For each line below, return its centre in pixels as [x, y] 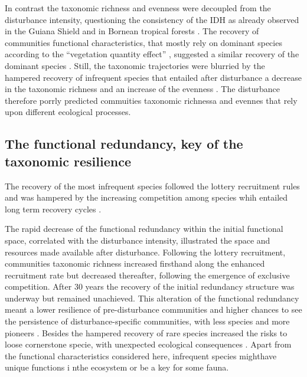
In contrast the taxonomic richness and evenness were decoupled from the [138, 8]
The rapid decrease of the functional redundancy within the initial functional [144, 229]
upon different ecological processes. [68, 112]
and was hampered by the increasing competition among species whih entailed [146, 197]
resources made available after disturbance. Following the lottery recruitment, [145, 252]
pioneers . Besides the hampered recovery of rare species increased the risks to [146, 332]
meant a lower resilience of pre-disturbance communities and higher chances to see [153, 309]
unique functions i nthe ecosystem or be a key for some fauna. [117, 367]
